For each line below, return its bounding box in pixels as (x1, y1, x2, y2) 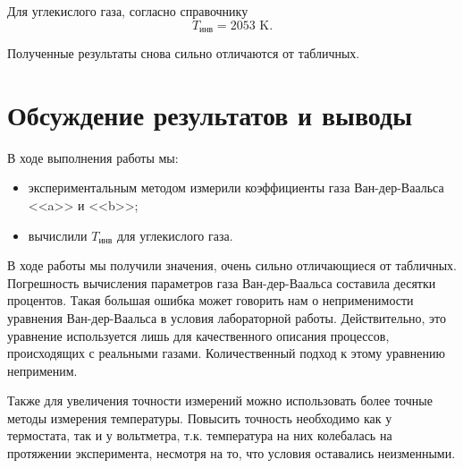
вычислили (28, 225, 88, 244)
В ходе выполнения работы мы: (7, 148, 179, 166)
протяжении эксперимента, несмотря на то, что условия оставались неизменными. (7, 444, 456, 463)
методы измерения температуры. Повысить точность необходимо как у (7, 408, 392, 427)
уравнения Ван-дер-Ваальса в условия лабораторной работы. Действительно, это (7, 308, 447, 327)
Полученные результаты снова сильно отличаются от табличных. (7, 44, 360, 63)
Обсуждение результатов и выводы (7, 96, 413, 132)
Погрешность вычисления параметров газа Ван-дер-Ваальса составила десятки (7, 273, 436, 292)
